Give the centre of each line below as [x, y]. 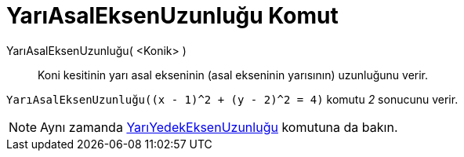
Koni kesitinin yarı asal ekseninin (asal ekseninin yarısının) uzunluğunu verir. [233, 75]
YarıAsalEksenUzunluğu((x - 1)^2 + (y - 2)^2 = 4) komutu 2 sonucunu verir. [232, 99]
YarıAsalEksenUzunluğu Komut [172, 16]
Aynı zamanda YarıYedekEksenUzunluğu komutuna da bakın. [219, 127]
